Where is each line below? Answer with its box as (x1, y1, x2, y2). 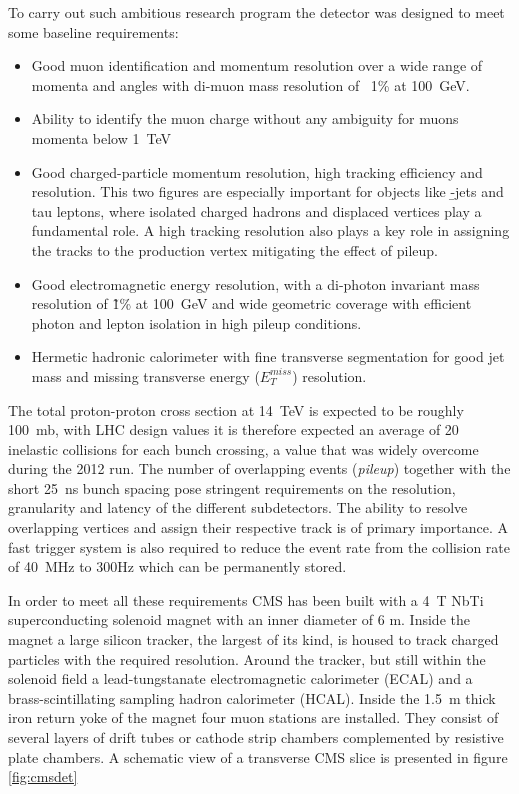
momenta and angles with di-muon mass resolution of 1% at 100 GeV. (31, 74, 470, 95)
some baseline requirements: (8, 21, 179, 42)
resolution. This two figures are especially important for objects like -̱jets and (31, 181, 504, 202)
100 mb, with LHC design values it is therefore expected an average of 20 (8, 419, 459, 440)
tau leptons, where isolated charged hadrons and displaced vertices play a (31, 200, 482, 221)
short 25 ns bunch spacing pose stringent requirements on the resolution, (8, 477, 456, 498)
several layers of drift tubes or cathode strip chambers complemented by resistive (8, 727, 504, 747)
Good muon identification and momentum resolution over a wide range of (31, 55, 483, 76)
